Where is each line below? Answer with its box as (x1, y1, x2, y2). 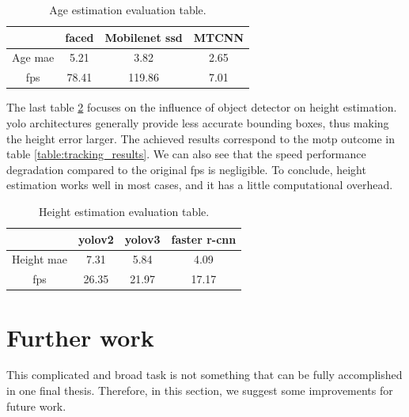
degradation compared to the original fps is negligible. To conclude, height (6, 161, 366, 177)
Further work (6, 320, 154, 353)
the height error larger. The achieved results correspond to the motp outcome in (6, 130, 395, 146)
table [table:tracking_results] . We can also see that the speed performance (6, 146, 366, 162)
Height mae (12, 251, 67, 267)
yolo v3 (124, 230, 161, 247)
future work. (6, 397, 66, 414)
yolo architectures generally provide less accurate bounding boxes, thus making (6, 114, 389, 131)
